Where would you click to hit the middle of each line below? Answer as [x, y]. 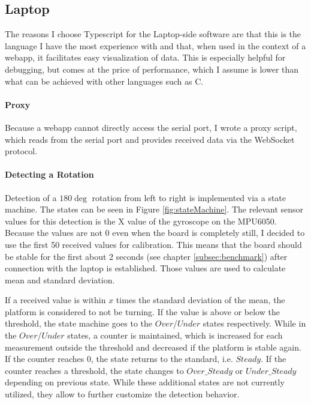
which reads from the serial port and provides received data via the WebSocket [150, 139]
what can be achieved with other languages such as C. [104, 81]
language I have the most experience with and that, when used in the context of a [155, 45]
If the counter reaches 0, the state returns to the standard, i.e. [119, 359]
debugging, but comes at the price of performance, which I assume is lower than [152, 69]
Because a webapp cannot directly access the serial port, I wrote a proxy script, [151, 127]
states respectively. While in [254, 323]
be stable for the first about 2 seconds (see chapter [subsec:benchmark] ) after [146, 256]
